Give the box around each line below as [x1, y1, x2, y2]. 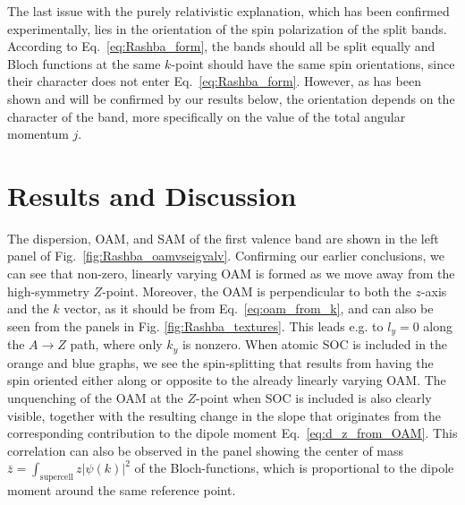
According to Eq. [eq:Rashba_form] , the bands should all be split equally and [7, 37, 435, 56]
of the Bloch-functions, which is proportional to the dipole [134, 458, 454, 477]
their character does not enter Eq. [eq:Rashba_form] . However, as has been [7, 72, 421, 90]
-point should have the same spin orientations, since [171, 54, 455, 73]
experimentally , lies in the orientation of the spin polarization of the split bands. [7, 19, 447, 38]
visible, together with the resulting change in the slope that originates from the [7, 406, 442, 424]
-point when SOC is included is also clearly [196, 388, 432, 407]
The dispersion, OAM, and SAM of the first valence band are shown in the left [7, 228, 439, 247]
